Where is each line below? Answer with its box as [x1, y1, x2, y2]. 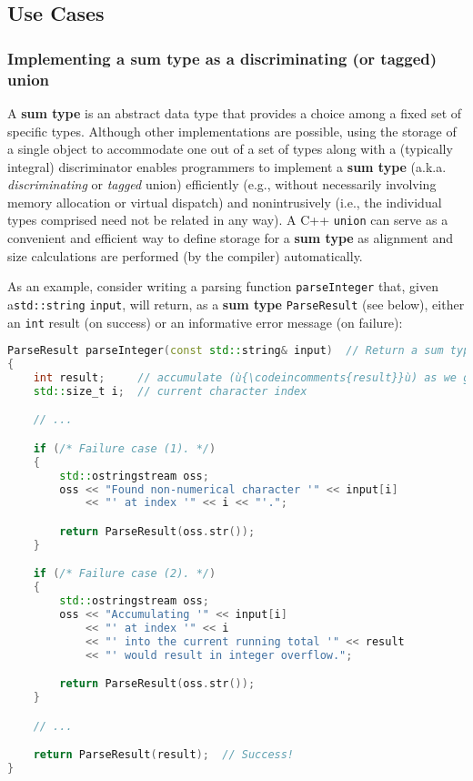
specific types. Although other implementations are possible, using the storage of [7, 121, 457, 140]
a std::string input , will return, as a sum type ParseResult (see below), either [7, 294, 465, 313]
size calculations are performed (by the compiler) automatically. [7, 246, 363, 265]
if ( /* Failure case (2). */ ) [33, 567, 216, 581]
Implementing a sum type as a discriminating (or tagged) [7, 46, 438, 69]
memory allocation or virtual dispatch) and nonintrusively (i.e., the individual [7, 192, 442, 211]
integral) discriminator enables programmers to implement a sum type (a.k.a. [7, 157, 447, 176]
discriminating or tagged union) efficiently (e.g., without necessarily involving [7, 175, 437, 194]
